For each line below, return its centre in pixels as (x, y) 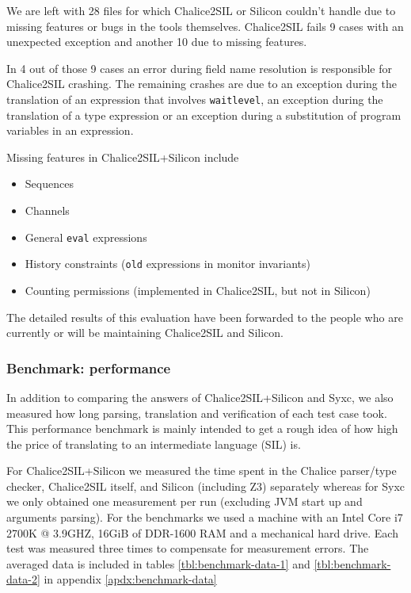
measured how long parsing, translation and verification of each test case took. (197, 413)
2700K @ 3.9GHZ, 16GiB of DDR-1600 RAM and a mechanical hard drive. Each (202, 532)
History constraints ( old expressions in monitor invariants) (167, 264)
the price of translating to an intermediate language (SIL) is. (154, 444)
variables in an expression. (70, 130)
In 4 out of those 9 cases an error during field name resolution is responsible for (199, 68)
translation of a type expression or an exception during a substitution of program (204, 115)
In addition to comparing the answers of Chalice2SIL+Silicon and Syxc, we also (200, 397)
